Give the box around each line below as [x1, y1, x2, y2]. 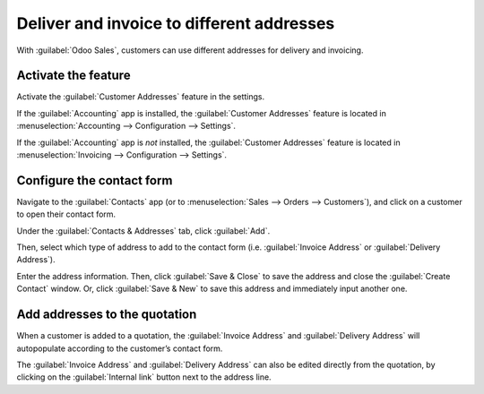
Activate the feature [16, 68, 131, 83]
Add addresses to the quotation [16, 307, 197, 322]
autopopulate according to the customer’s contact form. [16, 343, 223, 354]
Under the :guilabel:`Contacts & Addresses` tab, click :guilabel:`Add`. [16, 225, 271, 236]
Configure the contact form [16, 173, 173, 188]
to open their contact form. [16, 209, 117, 219]
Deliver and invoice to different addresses [16, 13, 335, 33]
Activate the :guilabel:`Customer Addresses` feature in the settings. [16, 91, 265, 102]
